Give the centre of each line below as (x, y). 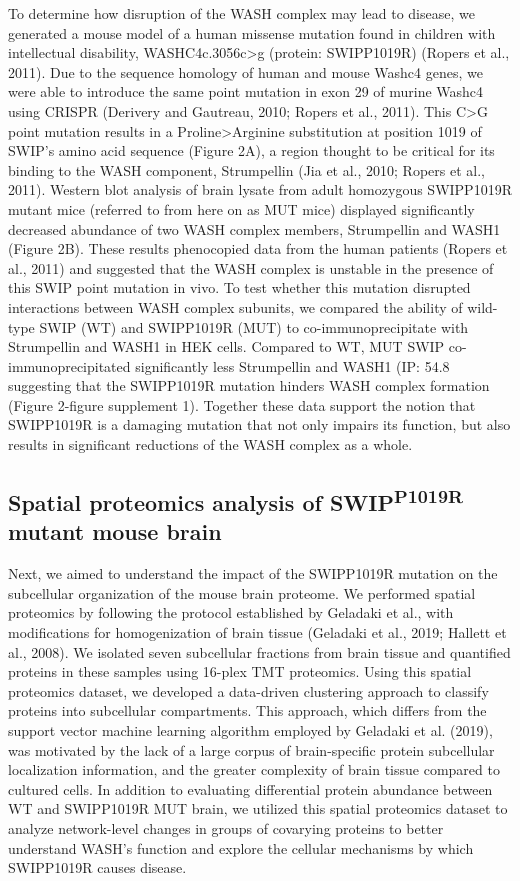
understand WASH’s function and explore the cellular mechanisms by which (241, 847)
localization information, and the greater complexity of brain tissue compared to (254, 769)
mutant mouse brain (115, 531)
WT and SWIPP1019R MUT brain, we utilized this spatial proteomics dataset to (258, 808)
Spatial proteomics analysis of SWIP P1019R (236, 500)
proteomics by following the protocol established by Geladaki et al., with (231, 612)
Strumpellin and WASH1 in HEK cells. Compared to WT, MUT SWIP (226, 346)
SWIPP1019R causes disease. (97, 867)
